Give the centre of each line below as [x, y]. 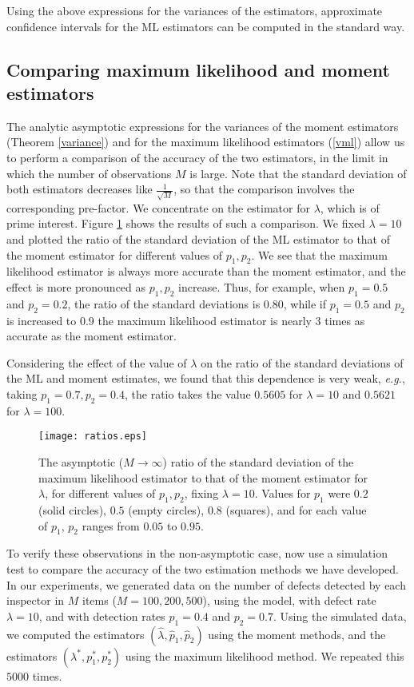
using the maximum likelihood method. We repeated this [265, 655]
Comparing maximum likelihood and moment [198, 69]
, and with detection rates [102, 616]
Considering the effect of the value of [97, 362]
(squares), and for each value [296, 510]
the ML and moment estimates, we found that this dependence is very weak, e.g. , [206, 378]
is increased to [42, 320]
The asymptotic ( [81, 462]
